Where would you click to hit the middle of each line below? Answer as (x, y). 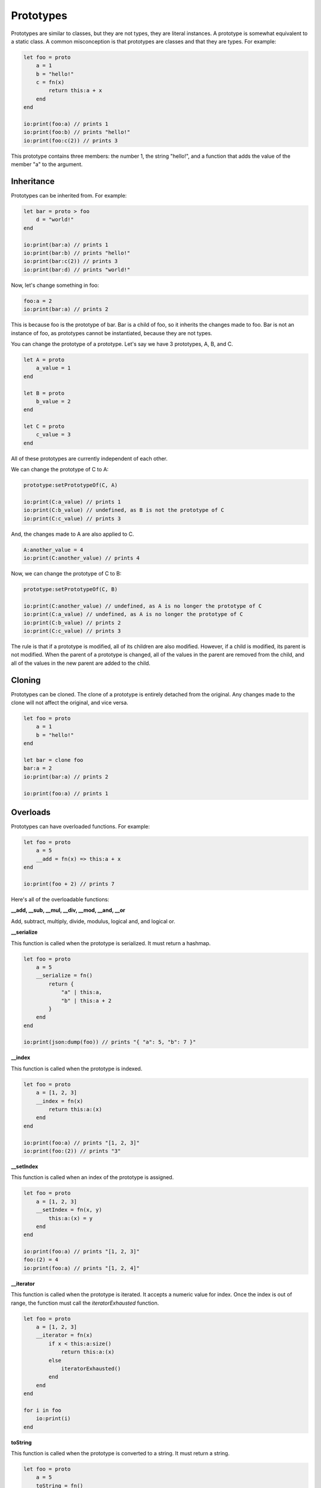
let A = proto (44, 360)
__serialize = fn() (64, 976)
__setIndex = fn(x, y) (69, 1210)
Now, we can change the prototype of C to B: (66, 574)
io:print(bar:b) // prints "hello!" (77, 253)
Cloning (26, 680)
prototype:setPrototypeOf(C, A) (71, 485)
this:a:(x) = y (71, 1218)
